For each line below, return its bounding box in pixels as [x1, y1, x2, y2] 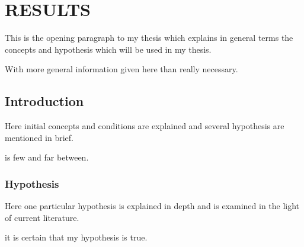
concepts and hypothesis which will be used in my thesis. [5, 43, 212, 55]
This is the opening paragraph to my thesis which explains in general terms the [5, 31, 293, 44]
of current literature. [5, 211, 79, 223]
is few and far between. [5, 151, 89, 163]
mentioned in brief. [5, 131, 73, 143]
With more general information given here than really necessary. [5, 63, 238, 75]
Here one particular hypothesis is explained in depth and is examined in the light [5, 200, 300, 212]
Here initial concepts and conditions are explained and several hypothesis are [5, 120, 284, 132]
